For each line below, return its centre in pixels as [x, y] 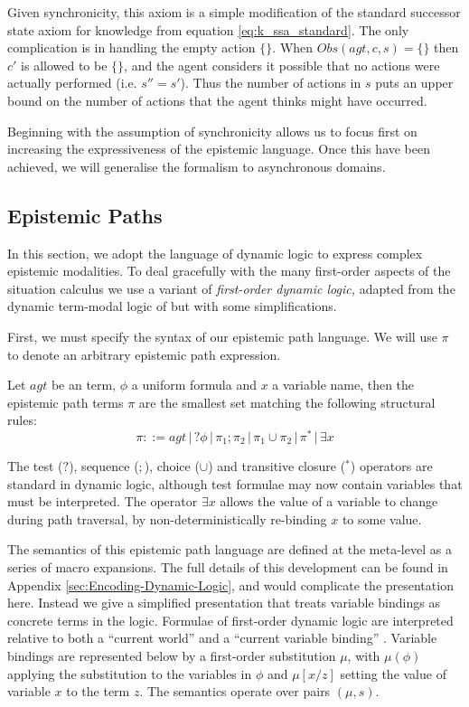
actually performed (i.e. [72, 83]
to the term [98, 691]
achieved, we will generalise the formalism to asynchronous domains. [197, 166]
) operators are [391, 465]
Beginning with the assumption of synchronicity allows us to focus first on [212, 131]
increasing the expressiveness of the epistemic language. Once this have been [219, 149]
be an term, [84, 385]
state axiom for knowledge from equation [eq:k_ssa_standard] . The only [208, 29]
